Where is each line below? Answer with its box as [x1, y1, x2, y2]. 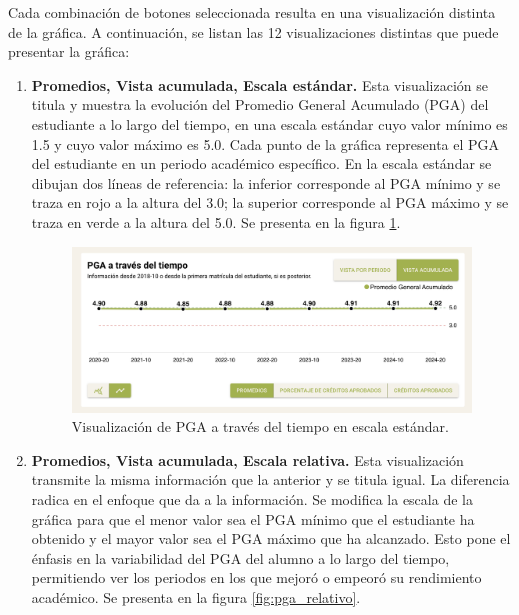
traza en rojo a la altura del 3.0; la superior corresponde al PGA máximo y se [31, 192, 509, 213]
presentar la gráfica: [8, 41, 130, 62]
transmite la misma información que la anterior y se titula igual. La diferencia [31, 469, 510, 490]
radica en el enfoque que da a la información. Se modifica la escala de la [31, 489, 473, 509]
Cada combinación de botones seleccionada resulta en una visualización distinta [8, 2, 496, 22]
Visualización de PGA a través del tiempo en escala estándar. [71, 416, 449, 437]
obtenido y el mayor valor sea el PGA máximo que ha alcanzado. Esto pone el [31, 528, 511, 549]
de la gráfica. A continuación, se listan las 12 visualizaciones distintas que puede [8, 21, 499, 42]
